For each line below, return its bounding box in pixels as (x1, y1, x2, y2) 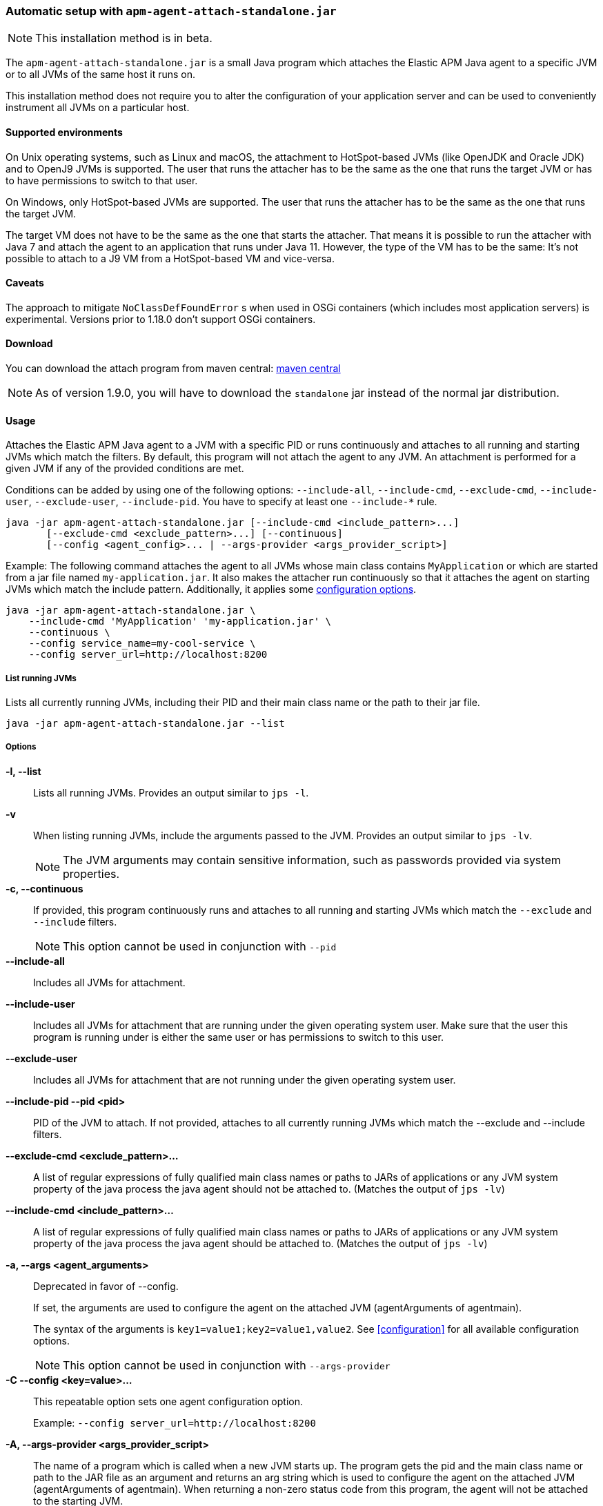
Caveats (6, 277, 44, 289)
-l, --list (6, 765, 41, 777)
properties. (63, 866, 120, 881)
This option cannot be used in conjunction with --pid (63, 939, 337, 953)
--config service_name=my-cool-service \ (28, 638, 256, 649)
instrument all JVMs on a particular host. (6, 101, 190, 114)
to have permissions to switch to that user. (6, 174, 198, 186)
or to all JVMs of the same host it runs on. (6, 68, 196, 81)
